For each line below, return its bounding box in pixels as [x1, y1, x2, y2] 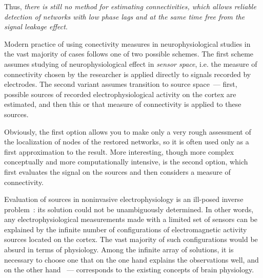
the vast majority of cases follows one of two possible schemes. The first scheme [4, 48, 254, 59]
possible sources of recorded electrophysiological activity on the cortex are [4, 88, 236, 99]
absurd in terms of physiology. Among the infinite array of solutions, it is [4, 244, 234, 255]
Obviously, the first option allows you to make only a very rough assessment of [4, 126, 251, 137]
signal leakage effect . [4, 21, 68, 32]
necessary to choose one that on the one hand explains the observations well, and [4, 254, 259, 265]
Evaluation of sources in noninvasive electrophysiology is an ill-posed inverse [4, 194, 244, 205]
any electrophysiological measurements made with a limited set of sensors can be [4, 214, 258, 225]
